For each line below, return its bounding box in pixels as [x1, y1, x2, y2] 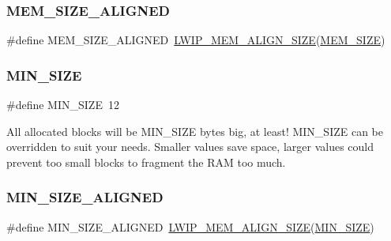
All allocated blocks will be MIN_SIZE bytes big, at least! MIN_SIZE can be [6, 122, 384, 139]
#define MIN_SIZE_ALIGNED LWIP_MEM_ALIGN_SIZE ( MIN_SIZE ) [6, 218, 374, 235]
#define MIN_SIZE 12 [6, 96, 119, 113]
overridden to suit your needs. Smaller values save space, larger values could [6, 138, 374, 155]
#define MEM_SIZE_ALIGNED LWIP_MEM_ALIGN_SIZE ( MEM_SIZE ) [6, 32, 385, 48]
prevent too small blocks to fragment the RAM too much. [6, 153, 286, 170]
